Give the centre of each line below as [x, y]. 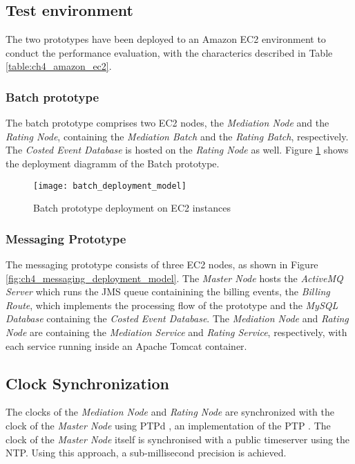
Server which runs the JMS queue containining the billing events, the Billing [168, 291]
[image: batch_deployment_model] [110, 186]
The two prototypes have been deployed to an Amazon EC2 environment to [166, 39]
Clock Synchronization [88, 383]
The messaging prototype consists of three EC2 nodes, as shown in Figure [162, 265]
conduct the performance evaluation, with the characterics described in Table [169, 52]
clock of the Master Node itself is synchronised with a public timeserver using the [178, 439]
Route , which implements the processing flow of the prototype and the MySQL [172, 305]
